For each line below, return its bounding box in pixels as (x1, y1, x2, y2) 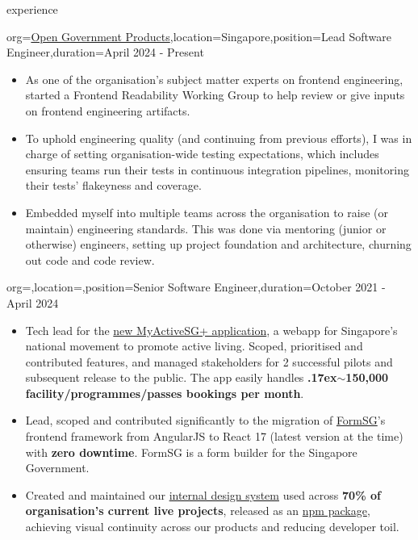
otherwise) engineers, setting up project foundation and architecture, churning (25, 236, 412, 253)
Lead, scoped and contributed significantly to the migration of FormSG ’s (25, 412, 386, 429)
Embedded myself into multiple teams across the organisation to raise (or (25, 203, 388, 220)
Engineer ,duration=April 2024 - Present (6, 44, 204, 61)
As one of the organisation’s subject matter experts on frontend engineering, (25, 70, 403, 87)
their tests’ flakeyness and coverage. (25, 177, 202, 194)
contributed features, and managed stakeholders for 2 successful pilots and (25, 353, 393, 370)
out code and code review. (25, 251, 155, 268)
